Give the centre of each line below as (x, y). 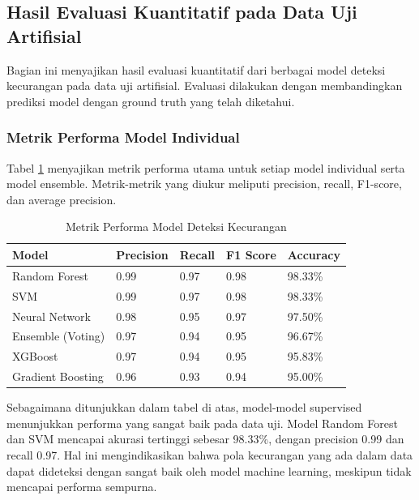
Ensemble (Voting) (59, 336)
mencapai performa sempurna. (82, 487)
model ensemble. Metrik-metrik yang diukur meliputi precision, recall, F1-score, (204, 184)
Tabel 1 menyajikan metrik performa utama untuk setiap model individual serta (206, 167)
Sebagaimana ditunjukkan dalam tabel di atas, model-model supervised (184, 407)
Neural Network (51, 316)
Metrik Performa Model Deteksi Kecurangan (176, 226)
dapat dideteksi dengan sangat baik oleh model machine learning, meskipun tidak (209, 470)
